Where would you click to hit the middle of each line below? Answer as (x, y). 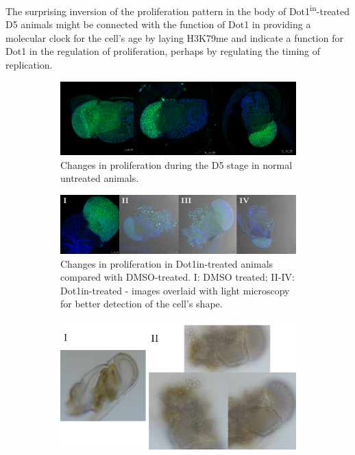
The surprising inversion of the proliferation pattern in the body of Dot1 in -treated (178, 10)
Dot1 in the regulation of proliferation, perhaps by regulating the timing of (163, 51)
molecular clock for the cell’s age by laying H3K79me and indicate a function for (174, 37)
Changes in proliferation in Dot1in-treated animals (167, 263)
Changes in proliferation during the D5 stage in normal (176, 164)
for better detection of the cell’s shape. (142, 304)
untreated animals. (100, 178)
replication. (29, 65)
